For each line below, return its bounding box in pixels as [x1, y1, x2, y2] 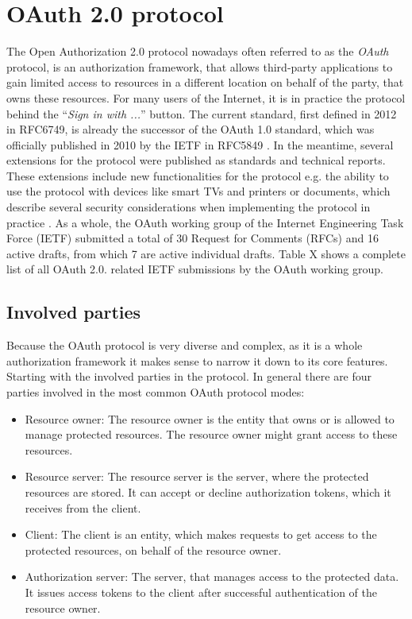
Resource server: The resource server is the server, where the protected [25, 468, 369, 485]
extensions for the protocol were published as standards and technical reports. [6, 152, 386, 168]
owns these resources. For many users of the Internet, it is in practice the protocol [6, 89, 406, 106]
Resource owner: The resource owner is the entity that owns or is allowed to [25, 410, 395, 427]
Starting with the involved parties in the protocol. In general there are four [6, 368, 372, 385]
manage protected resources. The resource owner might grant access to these [25, 426, 398, 443]
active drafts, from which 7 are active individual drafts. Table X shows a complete [6, 245, 406, 261]
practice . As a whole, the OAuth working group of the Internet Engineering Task [6, 214, 404, 230]
